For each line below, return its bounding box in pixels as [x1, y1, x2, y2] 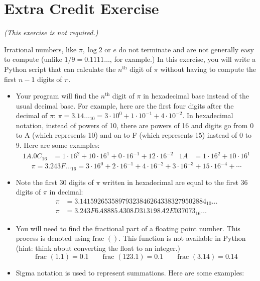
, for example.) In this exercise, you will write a [109, 54, 256, 64]
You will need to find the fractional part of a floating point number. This [16, 223, 240, 233]
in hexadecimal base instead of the [143, 90, 249, 101]
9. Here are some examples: [16, 140, 100, 150]
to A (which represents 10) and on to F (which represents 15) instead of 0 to [16, 130, 252, 140]
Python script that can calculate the [4, 63, 116, 74]
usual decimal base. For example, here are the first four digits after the [16, 100, 234, 111]
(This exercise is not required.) [4, 27, 98, 38]
